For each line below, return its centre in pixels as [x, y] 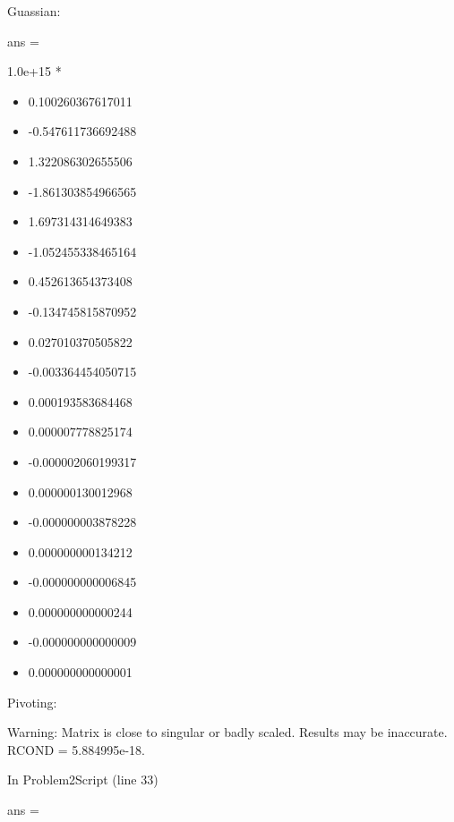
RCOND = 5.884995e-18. [76, 749]
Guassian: [34, 11]
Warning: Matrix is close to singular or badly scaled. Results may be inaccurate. [227, 732]
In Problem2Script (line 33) [83, 780]
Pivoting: [32, 702]
